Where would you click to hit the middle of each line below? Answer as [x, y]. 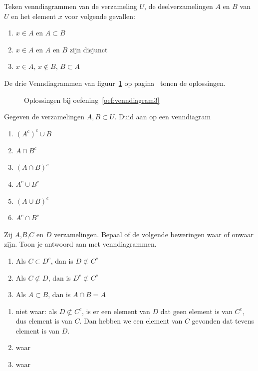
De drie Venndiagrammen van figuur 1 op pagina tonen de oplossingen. [115, 83]
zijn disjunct [89, 49]
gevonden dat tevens [223, 321]
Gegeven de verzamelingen [44, 117]
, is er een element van [116, 311]
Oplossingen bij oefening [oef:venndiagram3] [92, 100]
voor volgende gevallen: [100, 16]
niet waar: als [36, 311]
